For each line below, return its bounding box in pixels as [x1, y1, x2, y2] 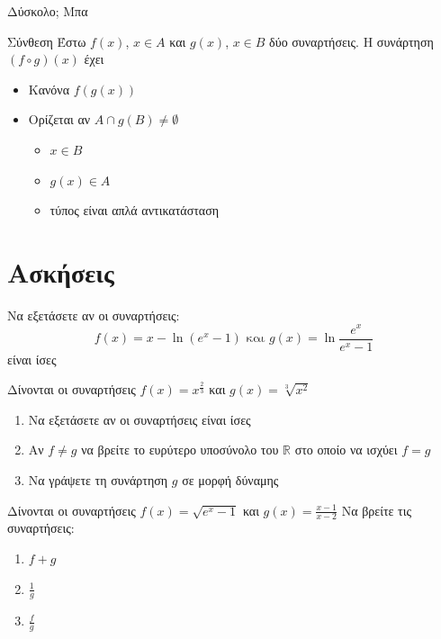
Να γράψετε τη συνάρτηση [28, 470, 168, 489]
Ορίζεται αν [28, 110, 91, 129]
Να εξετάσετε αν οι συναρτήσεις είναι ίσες [28, 409, 251, 428]
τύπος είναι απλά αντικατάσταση [49, 201, 220, 220]
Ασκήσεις [7, 253, 114, 290]
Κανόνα [28, 79, 70, 98]
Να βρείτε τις [341, 500, 412, 519]
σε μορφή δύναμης [182, 470, 279, 489]
